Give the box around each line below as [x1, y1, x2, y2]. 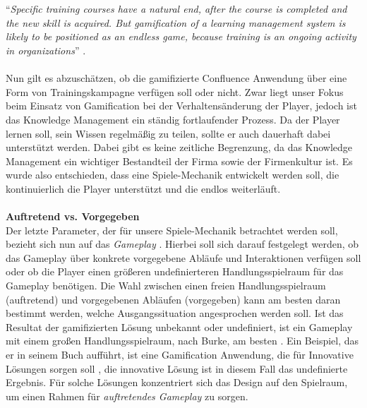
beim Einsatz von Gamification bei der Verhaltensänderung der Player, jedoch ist [6, 98, 357, 113]
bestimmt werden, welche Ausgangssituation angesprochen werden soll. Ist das [6, 306, 344, 320]
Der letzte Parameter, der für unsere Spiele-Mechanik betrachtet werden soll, [6, 222, 338, 237]
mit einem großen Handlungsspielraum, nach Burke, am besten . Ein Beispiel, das [6, 333, 359, 348]
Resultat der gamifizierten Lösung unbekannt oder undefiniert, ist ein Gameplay [6, 319, 353, 334]
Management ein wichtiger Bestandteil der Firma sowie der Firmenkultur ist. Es [6, 153, 353, 168]
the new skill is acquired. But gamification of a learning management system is [6, 15, 346, 30]
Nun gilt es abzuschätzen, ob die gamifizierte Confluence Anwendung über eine [6, 71, 347, 85]
